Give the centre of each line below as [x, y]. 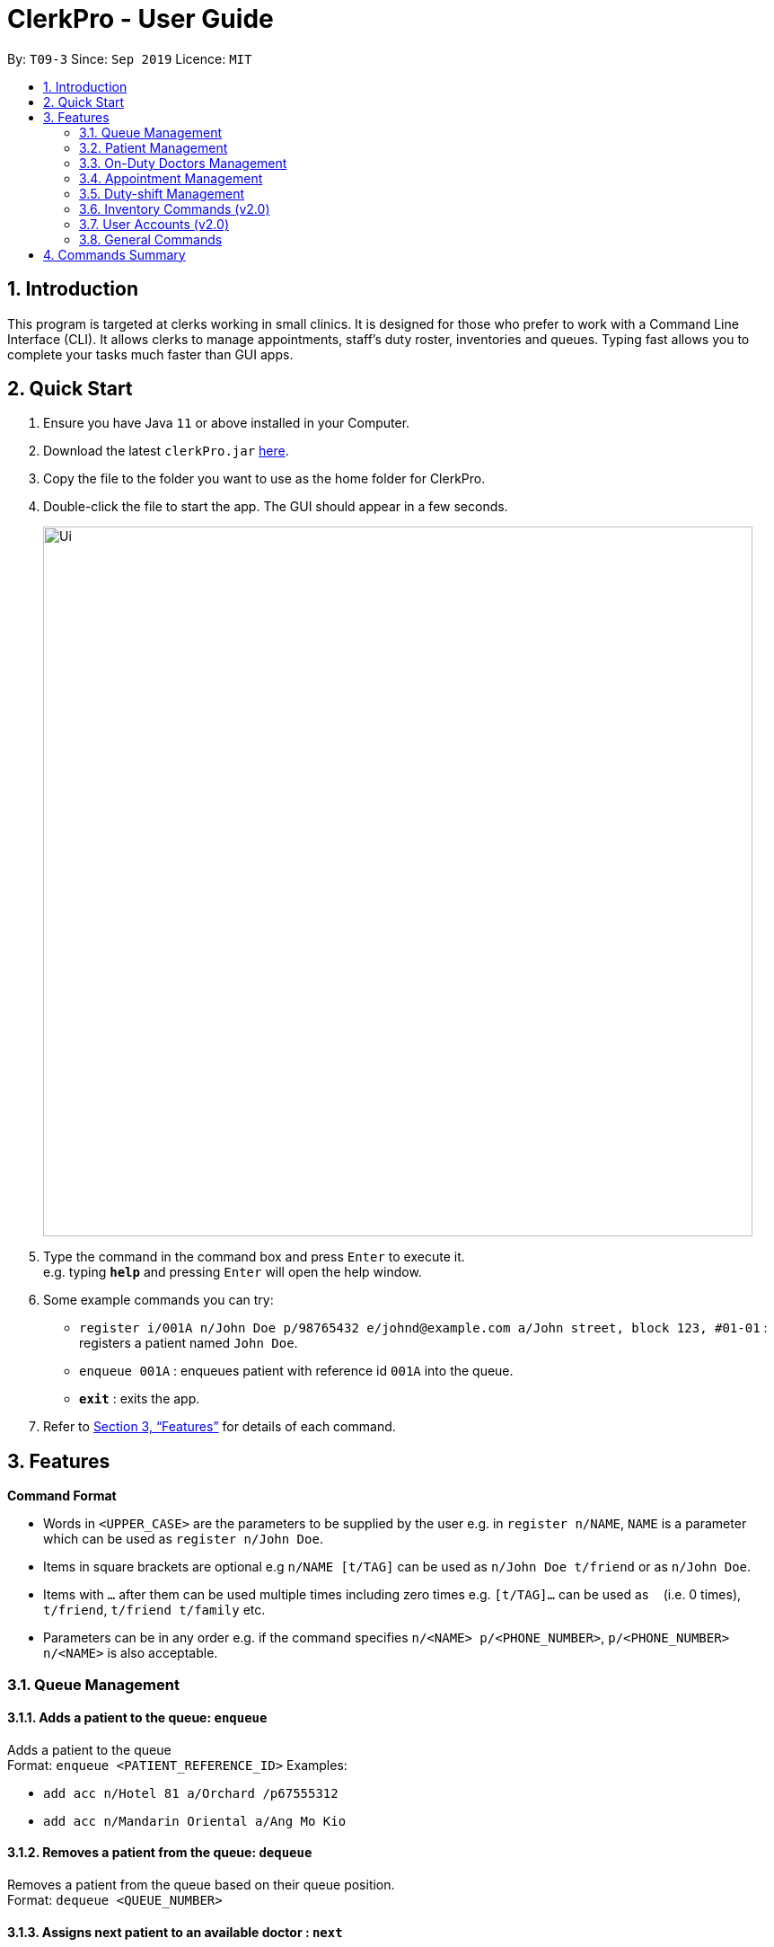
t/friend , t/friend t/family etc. [154, 1610]
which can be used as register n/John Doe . [183, 1539]
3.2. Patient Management [154, 147]
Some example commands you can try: [158, 1300]
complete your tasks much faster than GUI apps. [150, 354]
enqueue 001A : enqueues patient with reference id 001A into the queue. [296, 1371]
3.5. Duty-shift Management [162, 193]
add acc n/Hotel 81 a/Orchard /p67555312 [191, 1793]
